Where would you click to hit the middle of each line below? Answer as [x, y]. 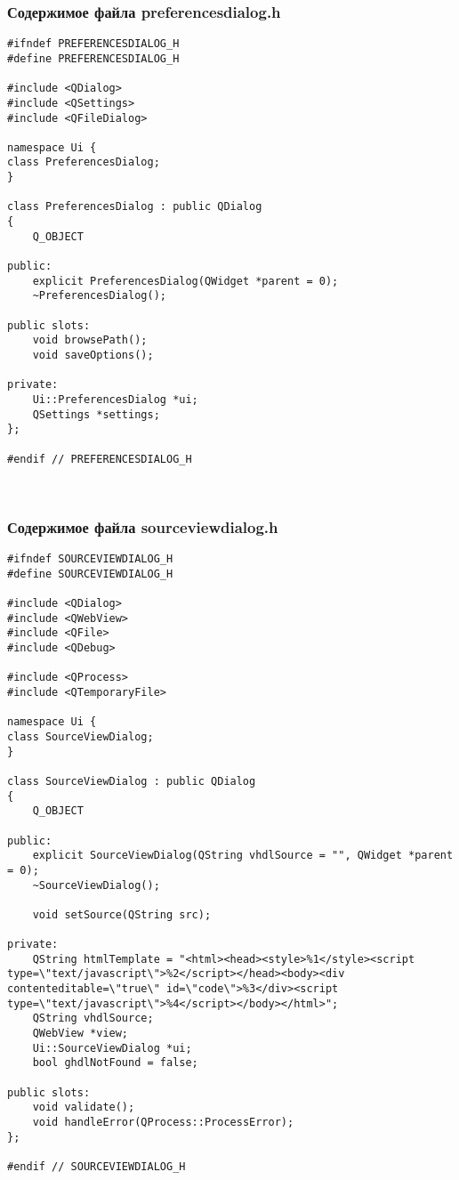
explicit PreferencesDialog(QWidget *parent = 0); [185, 281]
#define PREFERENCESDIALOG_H [93, 58]
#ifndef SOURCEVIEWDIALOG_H [90, 559]
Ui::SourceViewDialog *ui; [112, 1048]
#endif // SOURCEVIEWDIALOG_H [97, 1166]
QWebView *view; [81, 1034]
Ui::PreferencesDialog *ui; [115, 399]
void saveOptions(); [93, 355]
